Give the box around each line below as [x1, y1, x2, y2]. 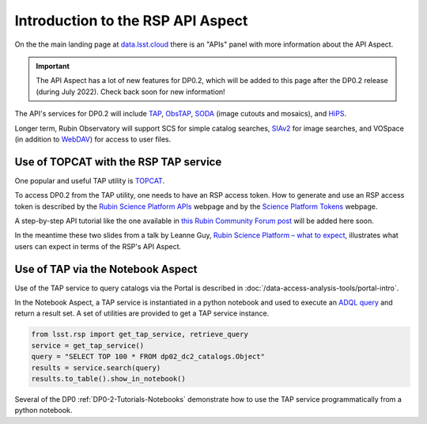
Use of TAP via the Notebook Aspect [14, 262, 198, 276]
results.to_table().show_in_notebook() [31, 374, 186, 383]
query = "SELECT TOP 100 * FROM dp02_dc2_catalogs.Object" [31, 352, 265, 362]
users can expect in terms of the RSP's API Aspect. [14, 241, 182, 251]
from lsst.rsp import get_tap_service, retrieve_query [31, 330, 248, 339]
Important [36, 61, 70, 70]
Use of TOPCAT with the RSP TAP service [14, 155, 222, 168]
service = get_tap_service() [31, 341, 145, 350]
